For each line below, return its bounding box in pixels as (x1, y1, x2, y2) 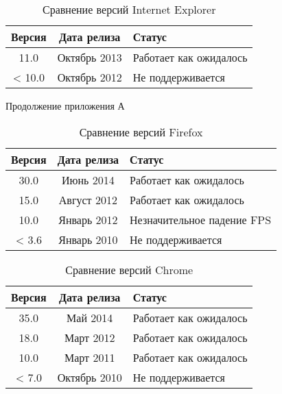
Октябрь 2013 (57, 49, 122, 65)
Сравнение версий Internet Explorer (43, 1, 216, 17)
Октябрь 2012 (57, 69, 122, 85)
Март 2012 (64, 329, 115, 345)
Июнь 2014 (62, 171, 115, 188)
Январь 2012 (58, 211, 118, 227)
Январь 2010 (58, 231, 118, 247)
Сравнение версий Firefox (79, 123, 203, 140)
